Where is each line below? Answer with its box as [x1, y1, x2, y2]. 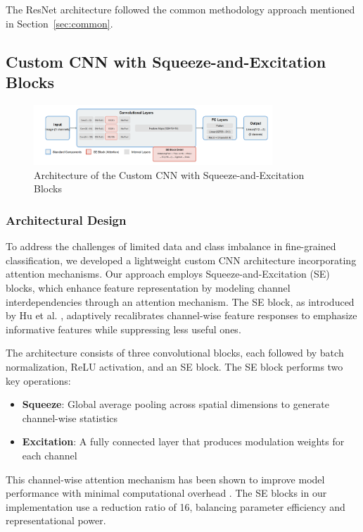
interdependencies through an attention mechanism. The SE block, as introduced [6, 294, 355, 309]
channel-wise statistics [22, 410, 118, 425]
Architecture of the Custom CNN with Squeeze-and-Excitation [34, 167, 305, 182]
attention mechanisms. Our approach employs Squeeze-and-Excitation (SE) [6, 266, 330, 281]
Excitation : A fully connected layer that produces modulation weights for [22, 434, 345, 449]
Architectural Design [6, 211, 127, 228]
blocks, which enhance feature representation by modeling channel [6, 280, 291, 295]
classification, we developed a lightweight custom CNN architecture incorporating [6, 252, 357, 267]
